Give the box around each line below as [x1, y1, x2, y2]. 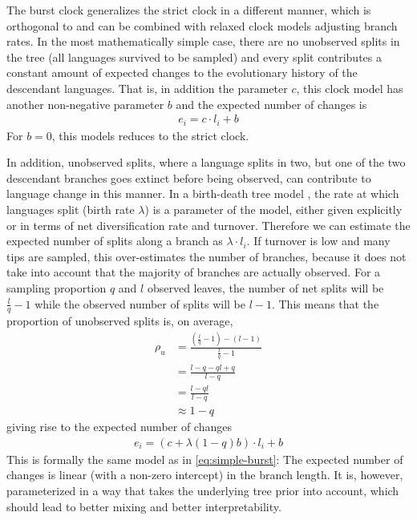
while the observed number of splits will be [34, 295, 245, 312]
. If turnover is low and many [246, 232, 391, 249]
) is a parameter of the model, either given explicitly [144, 201, 403, 218]
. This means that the [271, 295, 379, 312]
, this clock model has [296, 79, 403, 96]
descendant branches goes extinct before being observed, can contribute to [6, 169, 371, 186]
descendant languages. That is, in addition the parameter [6, 79, 288, 96]
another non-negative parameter [6, 95, 164, 112]
